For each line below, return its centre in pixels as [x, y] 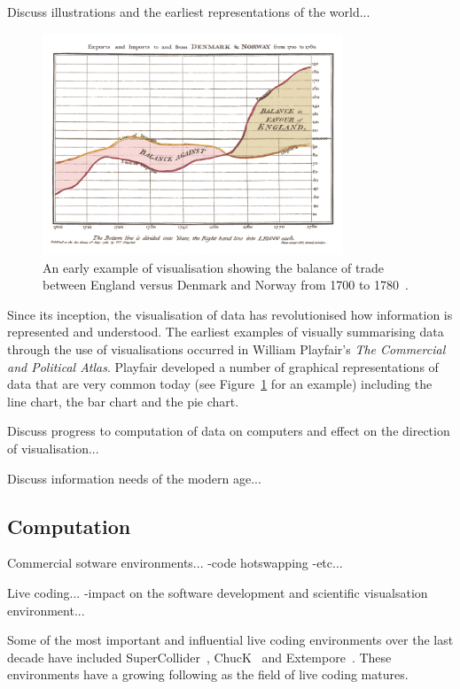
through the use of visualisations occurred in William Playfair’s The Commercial [226, 348]
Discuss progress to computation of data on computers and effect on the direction [229, 431]
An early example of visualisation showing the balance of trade [213, 267]
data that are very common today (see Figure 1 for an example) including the [220, 384]
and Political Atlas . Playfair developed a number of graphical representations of [223, 366]
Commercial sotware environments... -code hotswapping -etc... [175, 563]
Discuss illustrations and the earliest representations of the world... [189, 12]
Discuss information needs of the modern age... [134, 478]
